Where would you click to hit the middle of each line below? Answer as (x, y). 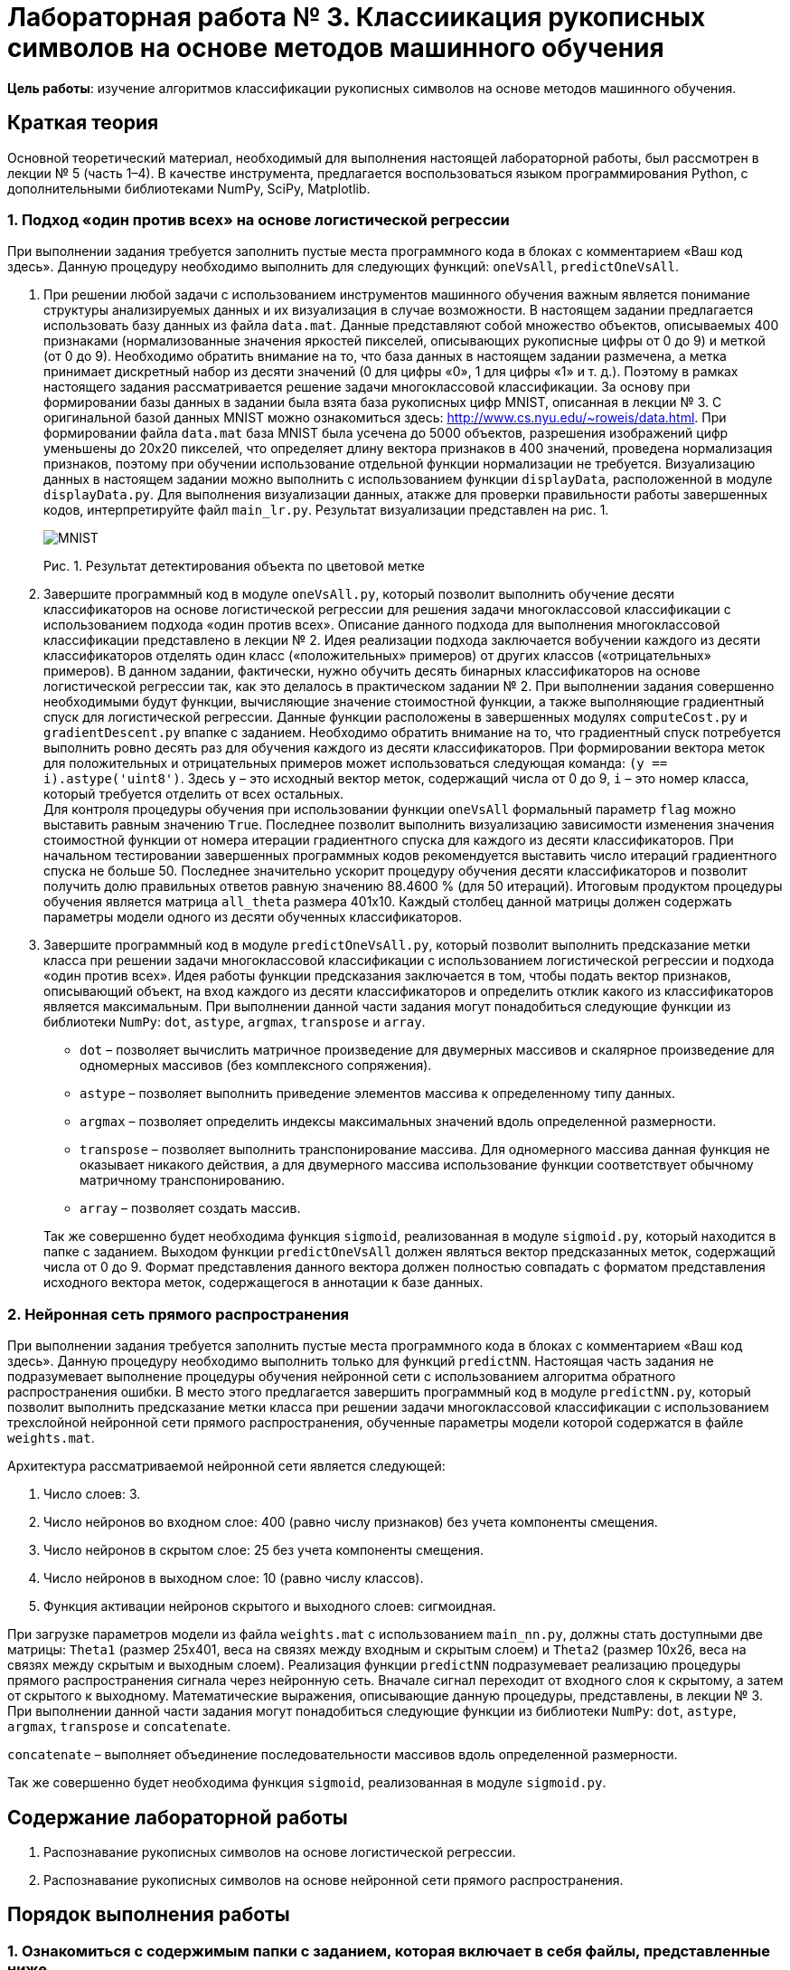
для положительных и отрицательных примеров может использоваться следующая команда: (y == (356, 763)
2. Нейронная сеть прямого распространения (178, 1314)
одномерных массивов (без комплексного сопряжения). (256, 1066)
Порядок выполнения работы (149, 1915)
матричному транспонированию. (183, 1180)
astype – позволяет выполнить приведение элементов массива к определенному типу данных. (378, 1094)
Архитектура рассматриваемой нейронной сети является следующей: (226, 1466)
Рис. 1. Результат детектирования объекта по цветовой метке (234, 566)
